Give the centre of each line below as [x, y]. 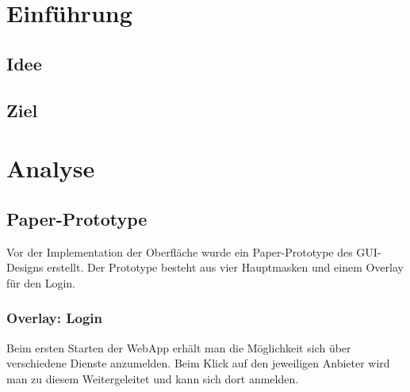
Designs [25, 267]
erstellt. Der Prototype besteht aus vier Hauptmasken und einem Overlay [225, 267]
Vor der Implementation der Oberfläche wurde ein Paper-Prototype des [180, 251]
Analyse [51, 168]
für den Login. [41, 282]
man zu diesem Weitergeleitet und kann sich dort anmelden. [153, 378]
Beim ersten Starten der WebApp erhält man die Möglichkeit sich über [179, 347]
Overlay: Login [54, 318]
